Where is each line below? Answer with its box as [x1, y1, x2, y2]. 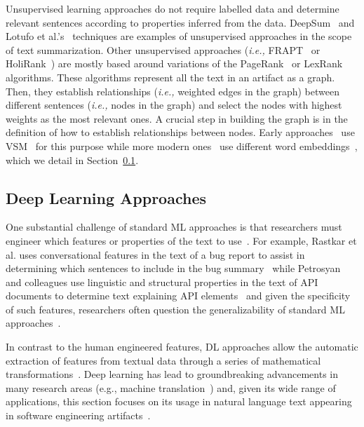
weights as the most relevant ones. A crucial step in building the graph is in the [6, 111, 348, 126]
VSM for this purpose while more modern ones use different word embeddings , [6, 138, 358, 153]
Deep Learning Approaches [6, 187, 206, 208]
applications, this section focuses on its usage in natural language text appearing [6, 394, 352, 409]
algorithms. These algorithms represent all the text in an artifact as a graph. [6, 69, 335, 84]
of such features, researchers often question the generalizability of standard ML [6, 301, 345, 316]
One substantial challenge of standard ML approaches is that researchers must [6, 219, 342, 234]
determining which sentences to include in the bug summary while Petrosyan [6, 261, 341, 276]
